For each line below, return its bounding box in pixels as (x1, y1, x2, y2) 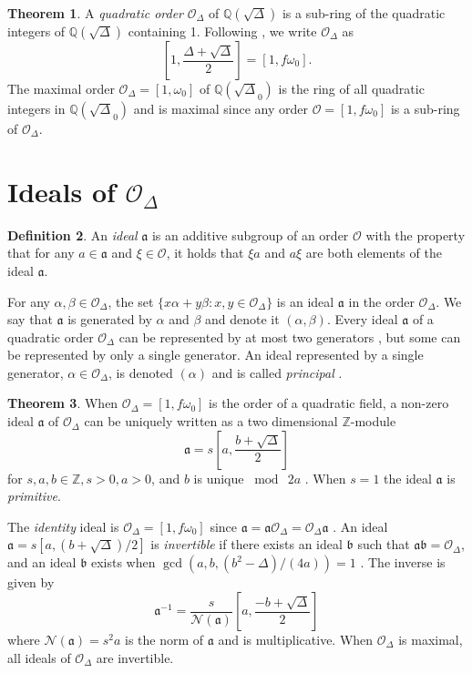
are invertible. (96, 648, 174, 667)
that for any (7, 243, 75, 262)
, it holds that (166, 243, 244, 262)
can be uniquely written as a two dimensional (84, 412, 338, 431)
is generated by (67, 310, 152, 329)
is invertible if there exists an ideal (150, 535, 343, 554)
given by (7, 573, 55, 592)
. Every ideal (326, 310, 398, 329)
